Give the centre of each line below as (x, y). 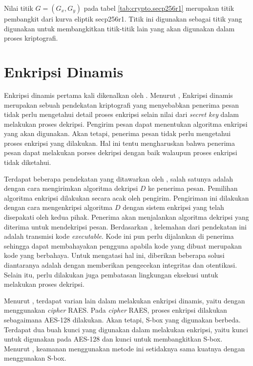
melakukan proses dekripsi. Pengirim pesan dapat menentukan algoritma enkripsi (126, 124)
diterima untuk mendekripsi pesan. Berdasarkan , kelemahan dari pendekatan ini (125, 226)
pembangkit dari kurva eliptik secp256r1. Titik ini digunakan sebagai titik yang (123, 19)
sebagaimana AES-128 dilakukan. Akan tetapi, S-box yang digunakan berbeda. (122, 319)
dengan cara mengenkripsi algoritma (58, 207)
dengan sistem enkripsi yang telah (173, 207)
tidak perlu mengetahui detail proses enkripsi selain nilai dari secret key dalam (121, 114)
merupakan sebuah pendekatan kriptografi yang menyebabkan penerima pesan (122, 104)
